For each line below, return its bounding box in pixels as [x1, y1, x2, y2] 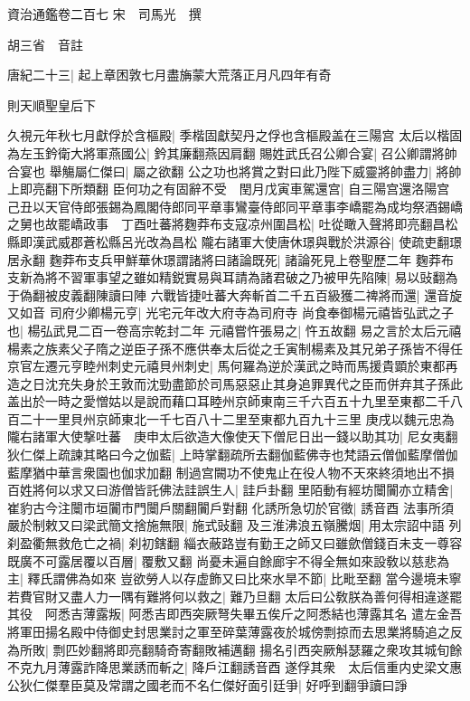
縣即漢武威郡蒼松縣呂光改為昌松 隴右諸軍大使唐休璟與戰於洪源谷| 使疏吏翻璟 [7, 232, 463, 251]
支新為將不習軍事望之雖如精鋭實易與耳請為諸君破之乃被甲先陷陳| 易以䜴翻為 [7, 268, 458, 287]
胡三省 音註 [7, 34, 83, 53]
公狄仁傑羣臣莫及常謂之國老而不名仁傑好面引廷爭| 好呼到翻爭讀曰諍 [7, 675, 408, 694]
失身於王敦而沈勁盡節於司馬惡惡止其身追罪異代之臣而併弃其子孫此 [70, 374, 463, 393]
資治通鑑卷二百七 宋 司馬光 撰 [7, 5, 202, 23]
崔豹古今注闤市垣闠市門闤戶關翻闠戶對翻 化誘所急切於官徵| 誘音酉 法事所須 [7, 497, 454, 516]
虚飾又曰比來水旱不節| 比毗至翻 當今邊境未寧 [196, 569, 462, 588]
